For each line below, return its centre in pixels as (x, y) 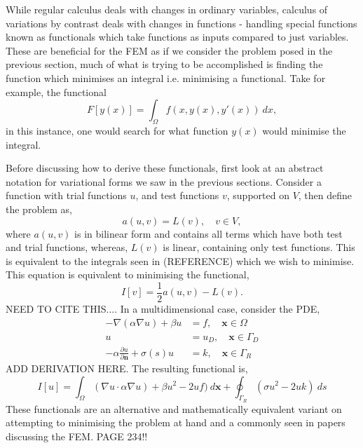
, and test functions (177, 195)
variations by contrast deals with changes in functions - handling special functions (181, 23)
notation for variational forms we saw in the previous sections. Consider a (164, 181)
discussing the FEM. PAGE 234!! (77, 436)
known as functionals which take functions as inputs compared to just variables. (177, 37)
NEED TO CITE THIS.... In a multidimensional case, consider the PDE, (163, 308)
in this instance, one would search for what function (117, 130)
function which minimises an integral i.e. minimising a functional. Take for (166, 77)
